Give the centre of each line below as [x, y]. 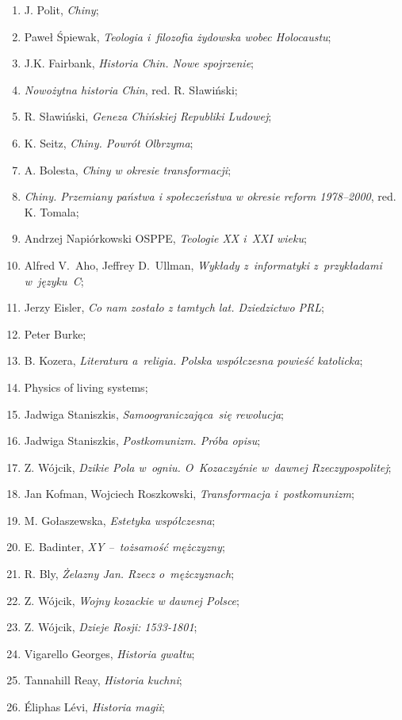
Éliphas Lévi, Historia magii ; [94, 707]
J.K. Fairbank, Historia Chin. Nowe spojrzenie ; [139, 63]
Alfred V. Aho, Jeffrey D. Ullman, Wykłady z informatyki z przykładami [203, 264]
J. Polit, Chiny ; [61, 10]
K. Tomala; [52, 211]
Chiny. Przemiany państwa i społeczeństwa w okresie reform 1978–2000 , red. [210, 196]
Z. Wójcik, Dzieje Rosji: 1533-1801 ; [111, 627]
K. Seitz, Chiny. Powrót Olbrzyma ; [109, 142]
